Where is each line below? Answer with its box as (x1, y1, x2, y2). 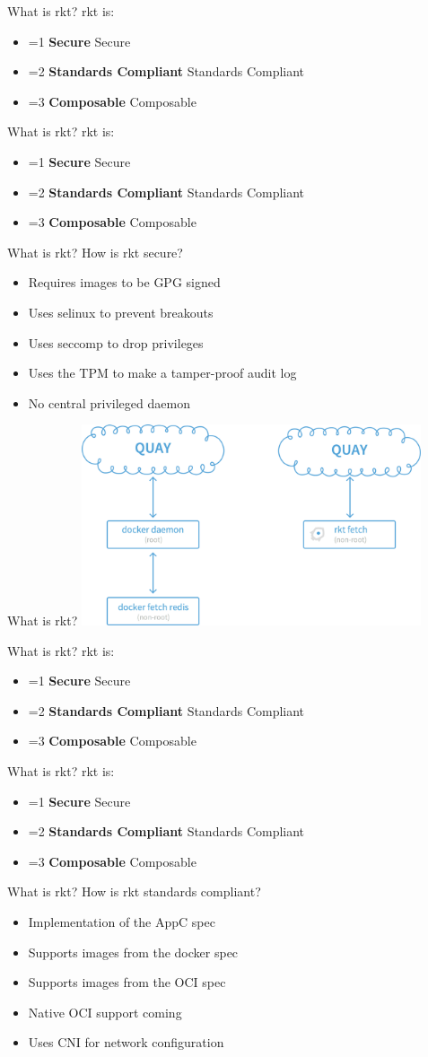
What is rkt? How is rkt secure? (7, 242, 183, 261)
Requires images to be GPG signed (28, 273, 221, 292)
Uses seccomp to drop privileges (28, 333, 204, 352)
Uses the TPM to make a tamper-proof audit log (28, 363, 297, 382)
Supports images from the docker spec (28, 942, 239, 961)
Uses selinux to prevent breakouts (28, 302, 214, 321)
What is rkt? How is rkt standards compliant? (7, 882, 261, 901)
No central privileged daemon (28, 393, 190, 412)
